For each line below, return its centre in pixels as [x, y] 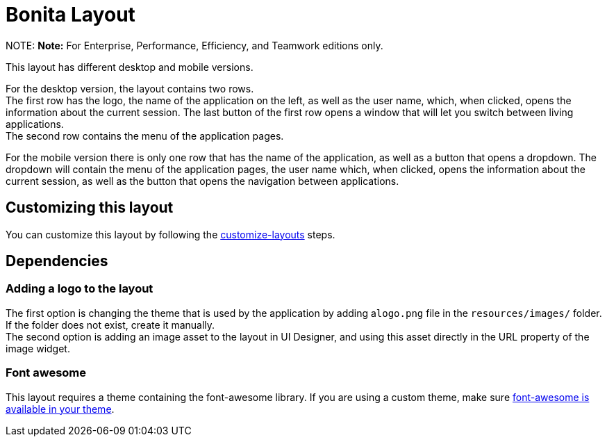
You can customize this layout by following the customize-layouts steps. [171, 234]
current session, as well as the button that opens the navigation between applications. [202, 181]
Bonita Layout [70, 15]
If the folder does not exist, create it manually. [110, 325]
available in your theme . [60, 409]
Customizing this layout [90, 208]
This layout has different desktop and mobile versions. [130, 67]
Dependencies [57, 261]
